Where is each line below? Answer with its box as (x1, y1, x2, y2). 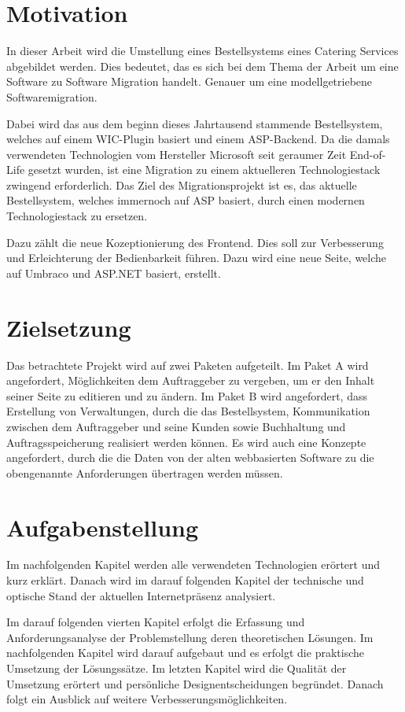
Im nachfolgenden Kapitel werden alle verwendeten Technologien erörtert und (6, 556, 381, 573)
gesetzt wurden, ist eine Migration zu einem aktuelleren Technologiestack (28, 161, 381, 178)
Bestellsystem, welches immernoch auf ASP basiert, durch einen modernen (6, 192, 365, 208)
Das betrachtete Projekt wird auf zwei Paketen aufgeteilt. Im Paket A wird (6, 356, 369, 373)
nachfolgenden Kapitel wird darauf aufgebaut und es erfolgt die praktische (6, 644, 364, 661)
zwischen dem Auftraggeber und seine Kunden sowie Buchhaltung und (6, 418, 346, 434)
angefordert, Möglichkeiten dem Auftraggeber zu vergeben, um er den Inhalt (6, 372, 375, 389)
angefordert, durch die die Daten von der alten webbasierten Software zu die (6, 449, 374, 466)
